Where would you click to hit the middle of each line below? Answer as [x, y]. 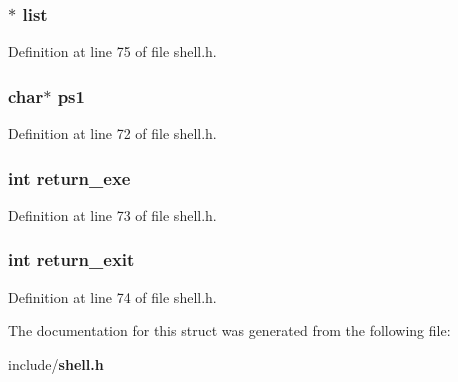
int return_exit [71, 259]
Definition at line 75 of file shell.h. [112, 51]
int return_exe [69, 177]
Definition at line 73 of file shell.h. [112, 214]
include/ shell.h [56, 363]
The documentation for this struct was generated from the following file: [229, 330]
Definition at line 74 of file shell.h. [112, 296]
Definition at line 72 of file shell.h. [112, 133]
